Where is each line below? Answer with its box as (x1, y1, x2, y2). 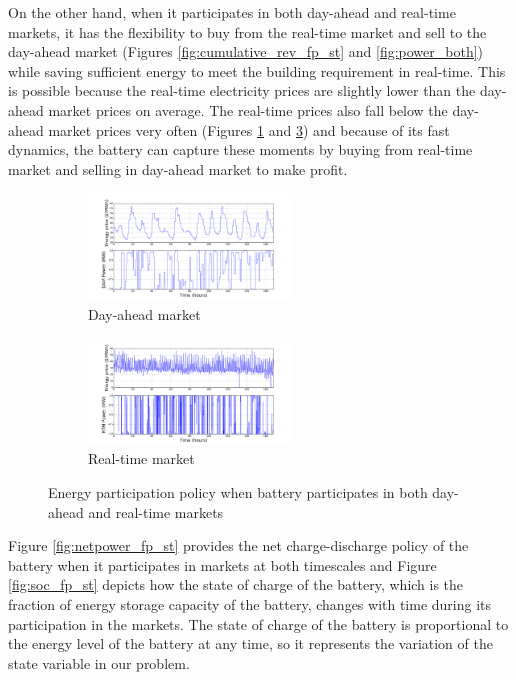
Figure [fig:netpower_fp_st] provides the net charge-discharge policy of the (8, 535, 469, 556)
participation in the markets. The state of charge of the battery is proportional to (8, 613, 509, 634)
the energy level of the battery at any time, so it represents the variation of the (8, 633, 493, 654)
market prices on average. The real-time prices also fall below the (48, 99, 448, 120)
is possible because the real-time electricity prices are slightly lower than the (8, 80, 476, 101)
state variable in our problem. (8, 652, 190, 673)
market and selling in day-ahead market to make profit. (8, 158, 348, 179)
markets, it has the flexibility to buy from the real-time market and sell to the (8, 21, 487, 42)
